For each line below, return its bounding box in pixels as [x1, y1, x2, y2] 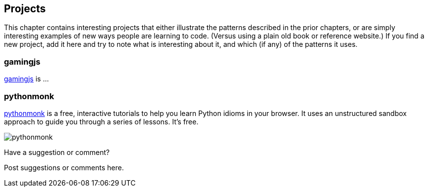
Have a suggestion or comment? [4, 148, 110, 156]
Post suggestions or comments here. [4, 163, 124, 172]
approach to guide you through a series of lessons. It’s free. [4, 117, 199, 126]
